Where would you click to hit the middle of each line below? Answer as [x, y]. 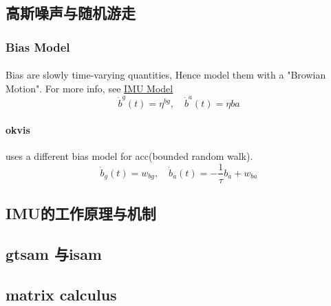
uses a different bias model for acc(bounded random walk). [129, 155]
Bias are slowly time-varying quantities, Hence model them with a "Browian [166, 75]
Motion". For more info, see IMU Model [89, 88]
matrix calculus [61, 294]
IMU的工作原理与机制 [81, 213]
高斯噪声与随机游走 [71, 13]
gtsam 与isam [54, 253]
